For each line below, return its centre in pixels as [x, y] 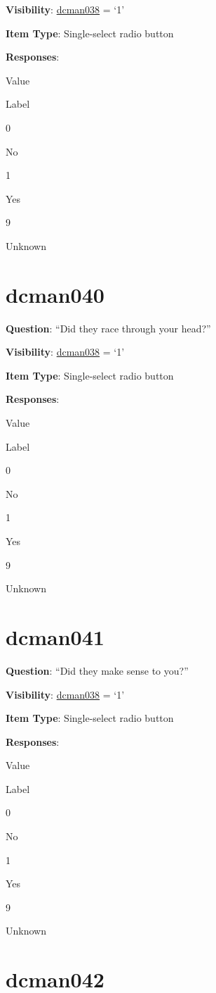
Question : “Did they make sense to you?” [97, 670]
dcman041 [55, 636]
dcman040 [55, 294]
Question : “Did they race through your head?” [108, 328]
